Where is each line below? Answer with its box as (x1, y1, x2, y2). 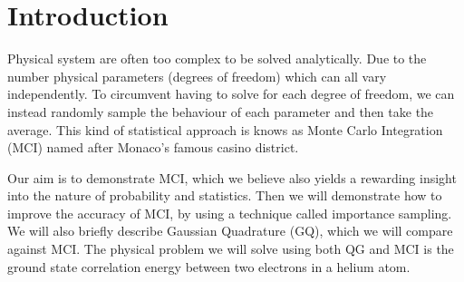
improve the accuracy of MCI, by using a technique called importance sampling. (7, 203, 452, 222)
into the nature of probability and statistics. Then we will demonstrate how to (7, 186, 442, 205)
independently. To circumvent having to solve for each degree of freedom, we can (7, 84, 455, 103)
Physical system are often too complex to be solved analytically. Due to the (7, 49, 427, 68)
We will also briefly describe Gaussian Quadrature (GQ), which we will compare (7, 221, 453, 240)
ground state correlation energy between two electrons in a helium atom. (7, 257, 411, 276)
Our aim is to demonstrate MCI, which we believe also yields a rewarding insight (7, 168, 457, 187)
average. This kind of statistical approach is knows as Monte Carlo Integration (7, 120, 443, 139)
